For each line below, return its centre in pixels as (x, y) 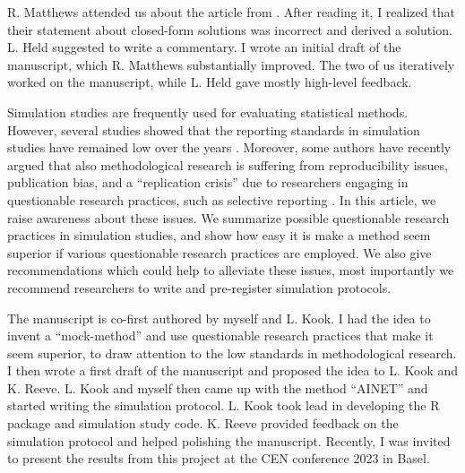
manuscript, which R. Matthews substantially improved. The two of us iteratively (231, 64)
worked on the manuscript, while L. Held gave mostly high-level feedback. (210, 82)
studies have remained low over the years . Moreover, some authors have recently (229, 147)
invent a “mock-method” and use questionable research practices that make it (220, 335)
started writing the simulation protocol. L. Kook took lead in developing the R (224, 405)
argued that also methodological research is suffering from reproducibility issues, (228, 164)
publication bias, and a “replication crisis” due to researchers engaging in (208, 182)
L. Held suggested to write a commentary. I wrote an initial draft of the (204, 47)
